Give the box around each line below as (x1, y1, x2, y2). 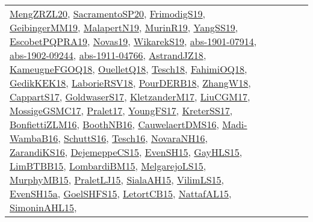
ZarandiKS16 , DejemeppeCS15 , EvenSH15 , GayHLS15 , (10, 145, 243, 159)
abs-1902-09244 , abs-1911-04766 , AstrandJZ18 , (10, 48, 206, 62)
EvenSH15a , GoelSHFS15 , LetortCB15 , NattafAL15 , (10, 187, 232, 200)
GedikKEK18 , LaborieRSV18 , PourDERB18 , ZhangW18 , (10, 76, 251, 90)
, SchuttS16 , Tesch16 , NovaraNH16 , (58, 131, 208, 145)
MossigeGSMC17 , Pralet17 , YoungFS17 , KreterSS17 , (10, 103, 233, 117)
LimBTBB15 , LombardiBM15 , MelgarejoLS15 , (10, 159, 206, 173)
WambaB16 (10, 131, 58, 145)
